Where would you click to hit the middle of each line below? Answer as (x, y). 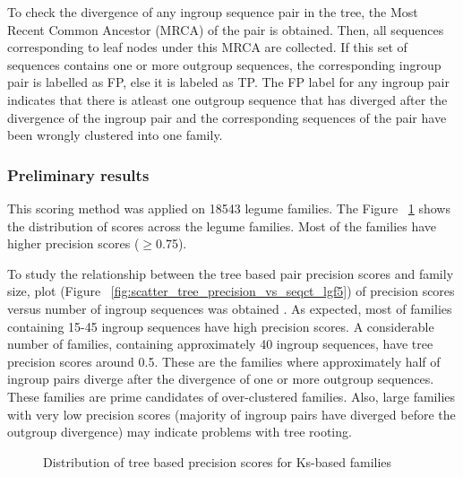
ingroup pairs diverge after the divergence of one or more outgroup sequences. (221, 379)
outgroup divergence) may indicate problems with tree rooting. (180, 432)
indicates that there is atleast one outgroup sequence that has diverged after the (227, 99)
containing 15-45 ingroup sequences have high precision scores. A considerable (221, 326)
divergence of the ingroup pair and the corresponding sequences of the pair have (227, 117)
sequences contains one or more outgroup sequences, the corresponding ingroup (224, 64)
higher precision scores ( (73, 243)
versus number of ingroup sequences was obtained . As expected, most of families (230, 308)
